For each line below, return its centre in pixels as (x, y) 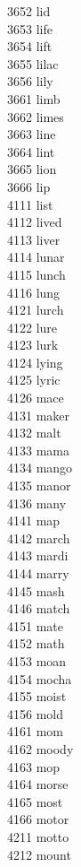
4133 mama (38, 450)
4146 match (39, 608)
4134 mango (40, 468)
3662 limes (36, 116)
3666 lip (29, 186)
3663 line (32, 134)
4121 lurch (36, 310)
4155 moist (37, 696)
